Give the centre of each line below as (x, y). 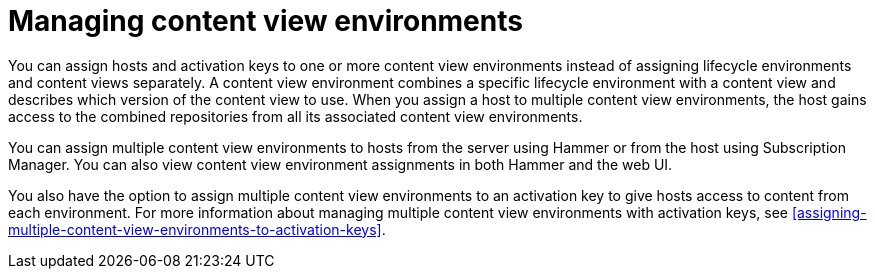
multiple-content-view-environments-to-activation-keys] (195, 229)
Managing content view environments (265, 21)
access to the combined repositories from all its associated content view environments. (295, 116)
